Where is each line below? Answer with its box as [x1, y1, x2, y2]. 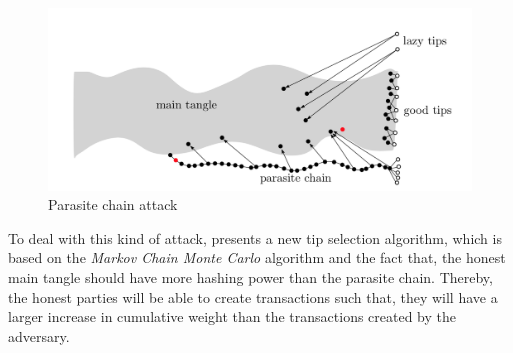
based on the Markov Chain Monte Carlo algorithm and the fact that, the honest [8, 247, 506, 268]
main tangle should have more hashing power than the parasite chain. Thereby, [8, 266, 493, 287]
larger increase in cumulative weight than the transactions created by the [8, 306, 457, 327]
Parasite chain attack [48, 194, 178, 215]
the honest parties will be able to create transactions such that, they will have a [8, 286, 498, 307]
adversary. [8, 325, 70, 346]
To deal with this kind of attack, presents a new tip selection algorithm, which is [8, 227, 502, 248]
